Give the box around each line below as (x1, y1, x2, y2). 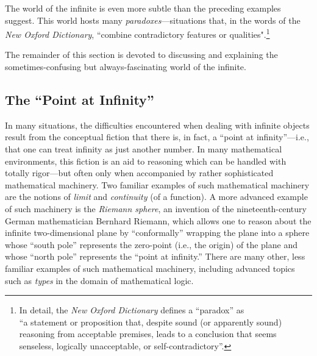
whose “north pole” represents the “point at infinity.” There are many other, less (5, 250, 305, 263)
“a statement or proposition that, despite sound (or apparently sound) (19, 315, 282, 328)
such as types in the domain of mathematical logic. (5, 274, 194, 287)
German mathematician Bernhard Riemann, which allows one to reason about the (5, 214, 312, 227)
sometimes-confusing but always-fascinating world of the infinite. (5, 60, 246, 73)
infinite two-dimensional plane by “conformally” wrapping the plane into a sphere (5, 226, 310, 239)
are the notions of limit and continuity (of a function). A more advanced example (5, 190, 308, 203)
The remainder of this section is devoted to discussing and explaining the (5, 48, 278, 61)
